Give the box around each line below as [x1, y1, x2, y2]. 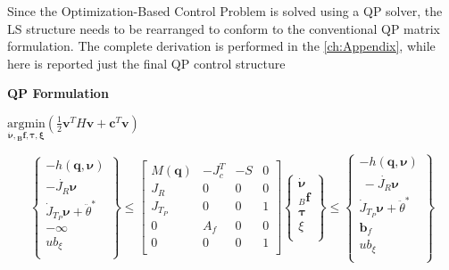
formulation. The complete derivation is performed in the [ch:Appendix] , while [7, 37, 436, 55]
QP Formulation [7, 84, 109, 102]
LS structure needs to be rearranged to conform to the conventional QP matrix [7, 19, 440, 37]
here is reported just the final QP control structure [7, 53, 286, 72]
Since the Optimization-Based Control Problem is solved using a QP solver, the [7, 2, 443, 20]
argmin [7, 117, 46, 130]
